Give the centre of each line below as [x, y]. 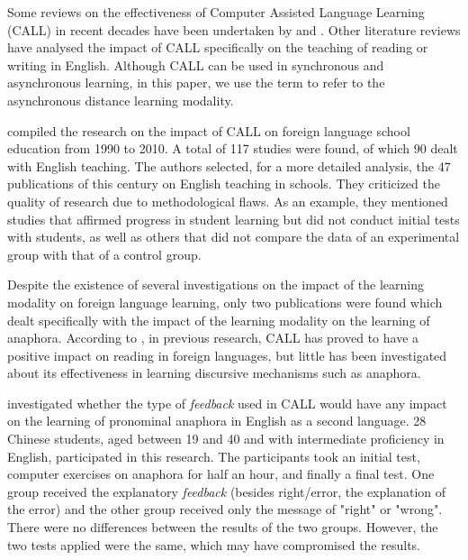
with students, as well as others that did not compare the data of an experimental [234, 237]
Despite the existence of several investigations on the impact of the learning [216, 285]
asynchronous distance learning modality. [121, 100]
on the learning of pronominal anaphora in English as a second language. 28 [217, 421]
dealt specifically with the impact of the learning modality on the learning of [219, 320]
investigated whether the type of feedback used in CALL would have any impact [227, 403]
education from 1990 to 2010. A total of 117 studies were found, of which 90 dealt [233, 148]
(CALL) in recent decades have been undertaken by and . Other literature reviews [234, 29]
